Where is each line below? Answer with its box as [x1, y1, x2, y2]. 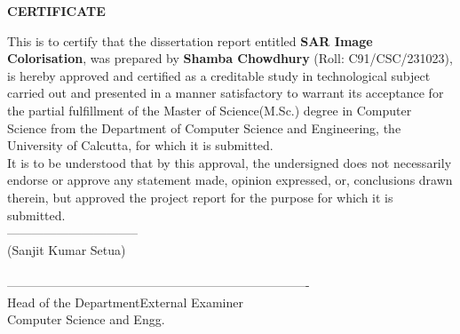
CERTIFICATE [7, 2, 106, 20]
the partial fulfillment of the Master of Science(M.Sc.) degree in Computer [7, 100, 412, 119]
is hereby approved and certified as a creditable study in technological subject [7, 66, 431, 84]
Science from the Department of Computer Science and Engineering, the [7, 118, 401, 137]
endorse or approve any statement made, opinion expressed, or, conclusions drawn [7, 171, 453, 189]
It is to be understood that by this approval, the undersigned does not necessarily [7, 153, 452, 171]
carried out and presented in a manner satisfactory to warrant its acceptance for [7, 83, 444, 102]
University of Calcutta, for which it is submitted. [7, 136, 274, 155]
